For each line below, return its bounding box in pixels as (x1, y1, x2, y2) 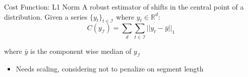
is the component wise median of (30, 45, 132, 56)
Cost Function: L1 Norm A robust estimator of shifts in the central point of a (4, 2, 244, 12)
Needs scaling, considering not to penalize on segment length (16, 63, 204, 73)
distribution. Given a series (4, 11, 88, 22)
